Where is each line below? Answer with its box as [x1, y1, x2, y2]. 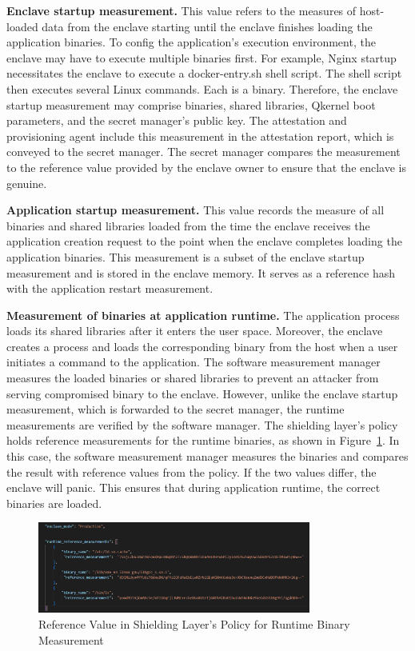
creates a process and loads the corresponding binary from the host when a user [6, 337, 398, 354]
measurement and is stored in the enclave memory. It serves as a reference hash [6, 264, 396, 281]
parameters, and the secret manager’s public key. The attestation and [6, 112, 347, 129]
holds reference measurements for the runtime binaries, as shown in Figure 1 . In [6, 432, 400, 449]
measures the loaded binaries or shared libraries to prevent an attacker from [6, 369, 379, 386]
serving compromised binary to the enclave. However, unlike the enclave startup [6, 385, 398, 401]
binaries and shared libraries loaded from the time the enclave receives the [6, 217, 370, 234]
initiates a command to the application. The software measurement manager [6, 353, 381, 370]
